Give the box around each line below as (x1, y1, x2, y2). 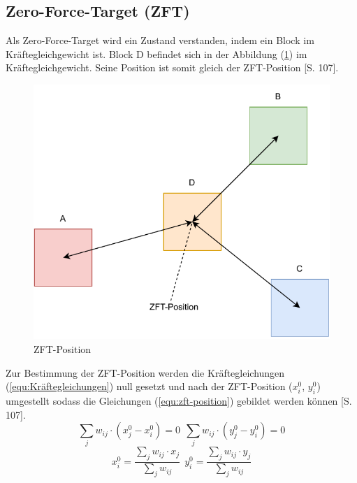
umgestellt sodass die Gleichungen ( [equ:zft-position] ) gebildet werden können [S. (6, 393, 352, 408)
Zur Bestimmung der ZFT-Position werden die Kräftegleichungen (6, 365, 285, 380)
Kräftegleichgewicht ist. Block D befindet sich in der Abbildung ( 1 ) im (6, 46, 307, 61)
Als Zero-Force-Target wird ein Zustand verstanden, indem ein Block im (6, 33, 314, 48)
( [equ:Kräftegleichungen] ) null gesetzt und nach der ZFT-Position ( (6, 379, 293, 394)
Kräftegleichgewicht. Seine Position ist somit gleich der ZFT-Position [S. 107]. (6, 60, 339, 75)
